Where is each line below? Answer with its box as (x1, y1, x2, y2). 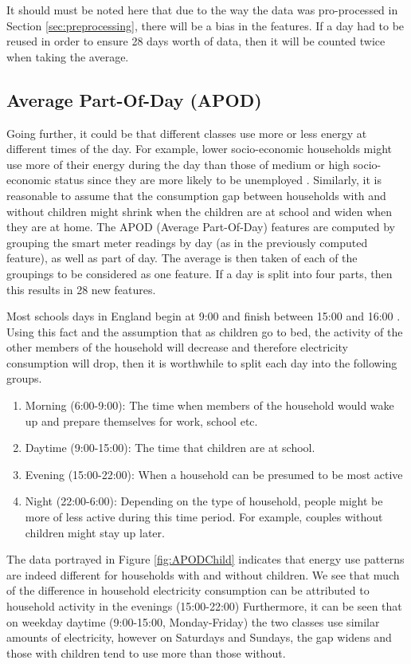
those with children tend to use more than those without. (6, 644, 286, 661)
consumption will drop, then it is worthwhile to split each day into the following (6, 354, 397, 371)
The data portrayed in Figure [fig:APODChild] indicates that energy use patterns (6, 551, 405, 568)
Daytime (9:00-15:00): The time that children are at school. (25, 439, 315, 456)
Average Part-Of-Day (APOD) (6, 87, 262, 112)
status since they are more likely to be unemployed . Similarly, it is (54, 171, 382, 188)
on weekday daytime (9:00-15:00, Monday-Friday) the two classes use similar (6, 613, 380, 630)
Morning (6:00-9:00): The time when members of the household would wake (25, 397, 394, 414)
